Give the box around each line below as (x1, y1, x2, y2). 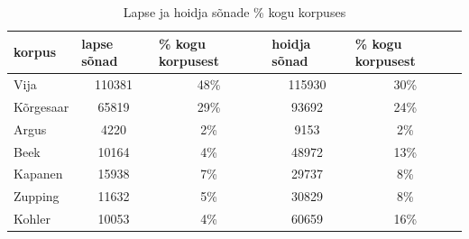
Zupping (14, 187, 60, 206)
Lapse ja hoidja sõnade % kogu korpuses (123, 3, 346, 21)
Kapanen (14, 164, 63, 183)
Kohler (14, 209, 51, 228)
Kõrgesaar (14, 97, 69, 115)
